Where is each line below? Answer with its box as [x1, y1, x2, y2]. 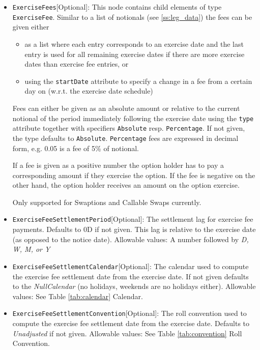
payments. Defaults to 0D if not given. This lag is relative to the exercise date [12, 224, 256, 235]
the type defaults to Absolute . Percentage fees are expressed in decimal [12, 132, 239, 143]
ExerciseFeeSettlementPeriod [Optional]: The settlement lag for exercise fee [12, 214, 253, 224]
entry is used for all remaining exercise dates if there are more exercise [24, 48, 245, 59]
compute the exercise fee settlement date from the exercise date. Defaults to [12, 318, 250, 328]
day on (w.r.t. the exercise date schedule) [24, 85, 153, 96]
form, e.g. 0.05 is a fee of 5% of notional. [12, 142, 139, 153]
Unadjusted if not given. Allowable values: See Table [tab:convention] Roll [12, 328, 242, 338]
